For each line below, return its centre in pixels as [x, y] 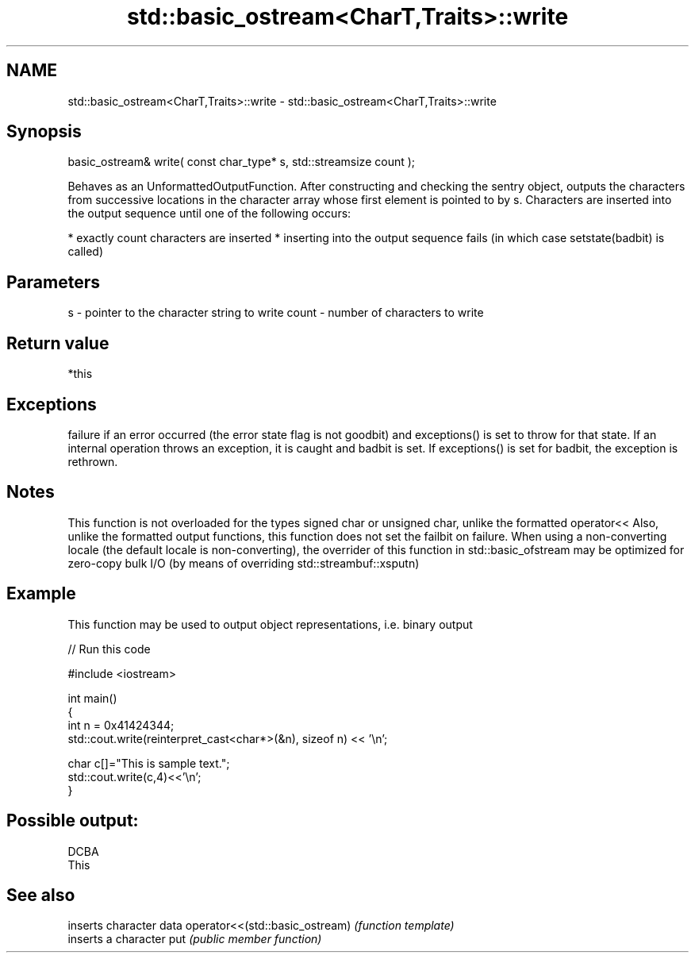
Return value [58, 343]
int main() [92, 698]
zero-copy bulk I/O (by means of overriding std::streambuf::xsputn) [244, 563]
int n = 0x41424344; [121, 725]
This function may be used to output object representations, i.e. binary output [270, 624]
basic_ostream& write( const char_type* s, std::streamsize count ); [242, 162]
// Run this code [109, 649]
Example [41, 594]
